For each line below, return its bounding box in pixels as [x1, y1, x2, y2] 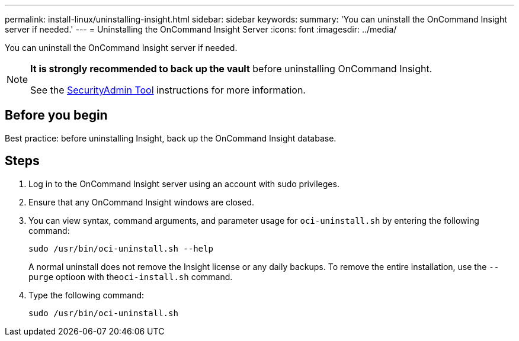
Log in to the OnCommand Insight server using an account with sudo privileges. [28, 178, 339, 189]
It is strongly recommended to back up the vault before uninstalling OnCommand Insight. [30, 63, 432, 75]
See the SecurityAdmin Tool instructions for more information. [30, 84, 306, 96]
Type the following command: [28, 289, 145, 300]
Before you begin [5, 108, 108, 123]
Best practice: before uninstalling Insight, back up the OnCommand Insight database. [5, 133, 337, 143]
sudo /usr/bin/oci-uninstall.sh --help [28, 243, 213, 253]
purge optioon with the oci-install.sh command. [28, 271, 233, 282]
